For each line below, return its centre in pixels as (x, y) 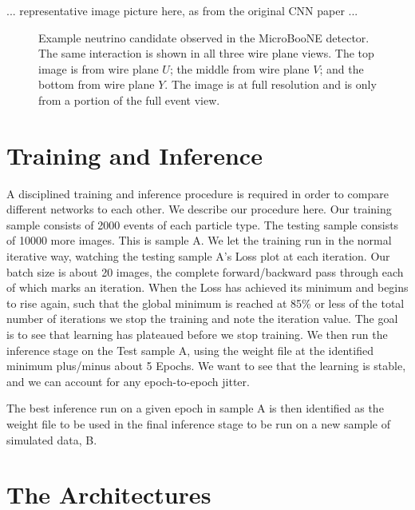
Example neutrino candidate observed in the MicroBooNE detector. (204, 37)
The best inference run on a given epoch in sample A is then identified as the (195, 408)
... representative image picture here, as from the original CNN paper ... (182, 10)
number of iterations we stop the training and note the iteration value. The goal (202, 319)
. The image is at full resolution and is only (271, 84)
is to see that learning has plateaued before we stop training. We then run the (197, 335)
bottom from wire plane (97, 84)
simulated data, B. (52, 439)
